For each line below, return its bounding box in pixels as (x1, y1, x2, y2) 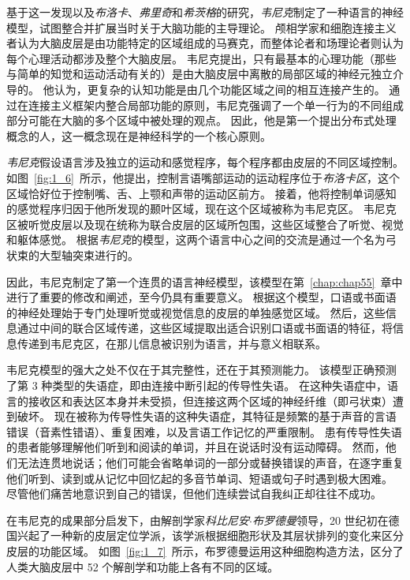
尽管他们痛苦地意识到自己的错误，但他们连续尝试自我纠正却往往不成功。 (6, 485, 382, 502)
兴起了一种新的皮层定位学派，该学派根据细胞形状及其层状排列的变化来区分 (17, 527, 404, 544)
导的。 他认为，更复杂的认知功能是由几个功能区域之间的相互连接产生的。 (6, 80, 386, 97)
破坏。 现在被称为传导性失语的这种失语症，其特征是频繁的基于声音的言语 (17, 408, 397, 425)
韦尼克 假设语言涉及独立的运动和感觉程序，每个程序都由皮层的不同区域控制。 (6, 154, 404, 170)
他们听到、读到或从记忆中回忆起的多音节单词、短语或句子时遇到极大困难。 (6, 470, 393, 486)
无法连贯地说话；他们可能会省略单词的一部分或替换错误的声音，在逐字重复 (17, 455, 404, 471)
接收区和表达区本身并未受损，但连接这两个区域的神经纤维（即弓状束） (28, 392, 393, 409)
